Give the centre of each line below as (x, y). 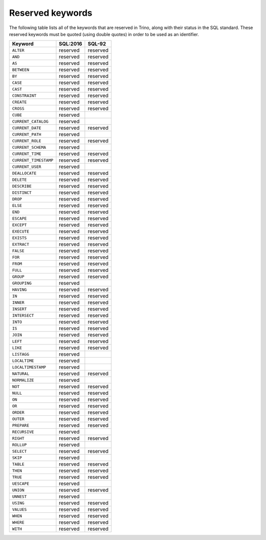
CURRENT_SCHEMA (29, 147)
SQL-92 (97, 44)
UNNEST (19, 496)
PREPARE (21, 425)
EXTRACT (21, 244)
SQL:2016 (70, 44)
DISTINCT (22, 192)
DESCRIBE (22, 186)
